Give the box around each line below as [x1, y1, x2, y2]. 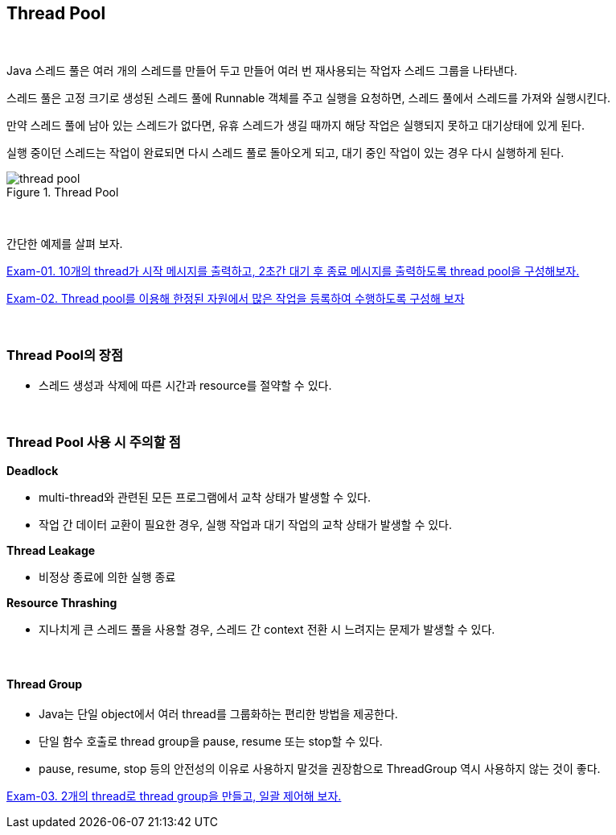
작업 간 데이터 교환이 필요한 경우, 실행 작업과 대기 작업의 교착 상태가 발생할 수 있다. [39, 517, 452, 531]
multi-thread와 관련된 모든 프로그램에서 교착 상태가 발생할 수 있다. [39, 490, 371, 504]
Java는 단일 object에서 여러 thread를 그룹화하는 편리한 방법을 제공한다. [39, 707, 398, 721]
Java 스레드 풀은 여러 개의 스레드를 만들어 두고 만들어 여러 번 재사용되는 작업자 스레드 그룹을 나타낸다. [6, 64, 518, 78]
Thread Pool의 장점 [6, 346, 123, 363]
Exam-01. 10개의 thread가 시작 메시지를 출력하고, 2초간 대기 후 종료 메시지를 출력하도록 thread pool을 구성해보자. [6, 264, 580, 279]
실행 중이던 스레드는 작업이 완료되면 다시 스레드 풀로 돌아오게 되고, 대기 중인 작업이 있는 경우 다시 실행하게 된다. [6, 146, 565, 160]
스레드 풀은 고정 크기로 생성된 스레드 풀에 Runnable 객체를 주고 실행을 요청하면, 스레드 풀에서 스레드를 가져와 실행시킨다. [6, 91, 611, 105]
